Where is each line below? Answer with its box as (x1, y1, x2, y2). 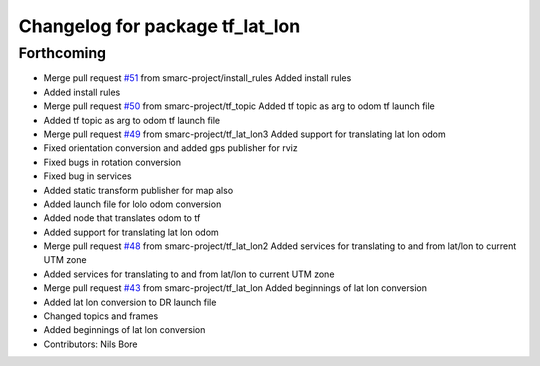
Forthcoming (18, 44, 107, 62)
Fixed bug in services (43, 170, 132, 182)
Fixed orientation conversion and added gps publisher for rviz (43, 142, 299, 154)
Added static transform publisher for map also (43, 184, 234, 196)
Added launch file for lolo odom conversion (43, 198, 222, 210)
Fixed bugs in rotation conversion (43, 156, 182, 168)
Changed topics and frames (43, 310, 159, 322)
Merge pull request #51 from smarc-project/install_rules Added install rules (43, 72, 352, 84)
